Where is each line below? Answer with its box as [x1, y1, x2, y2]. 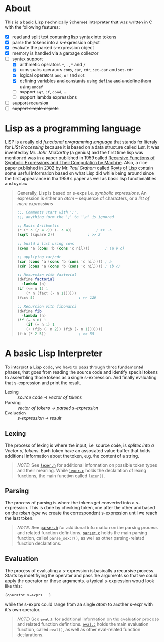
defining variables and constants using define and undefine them [19, 78, 152, 84]
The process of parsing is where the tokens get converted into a [5, 500, 135, 505]
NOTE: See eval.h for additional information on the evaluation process [17, 616, 159, 622]
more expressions [17, 200, 53, 206]
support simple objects [12, 105, 59, 111]
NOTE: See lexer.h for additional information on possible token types [17, 462, 158, 468]
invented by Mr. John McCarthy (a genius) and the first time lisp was [5, 149, 143, 155]
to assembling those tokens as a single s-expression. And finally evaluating [5, 374, 157, 380]
